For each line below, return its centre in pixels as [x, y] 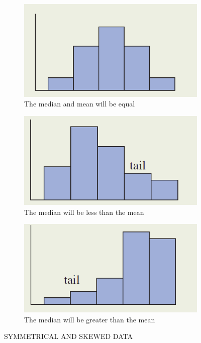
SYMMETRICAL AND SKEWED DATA [68, 336]
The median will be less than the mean [84, 212]
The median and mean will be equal [80, 104]
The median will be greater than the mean [90, 319]
